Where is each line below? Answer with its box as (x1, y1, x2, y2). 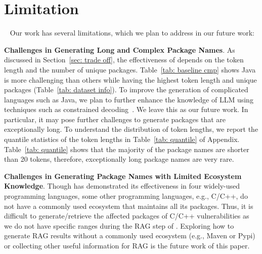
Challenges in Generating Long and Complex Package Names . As (4, 44, 235, 55)
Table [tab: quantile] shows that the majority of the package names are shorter (4, 143, 249, 154)
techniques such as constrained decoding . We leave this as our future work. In (4, 104, 248, 115)
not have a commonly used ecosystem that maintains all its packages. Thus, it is (4, 200, 253, 211)
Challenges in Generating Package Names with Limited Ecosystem (4, 170, 242, 181)
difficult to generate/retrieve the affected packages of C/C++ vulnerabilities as (4, 210, 249, 221)
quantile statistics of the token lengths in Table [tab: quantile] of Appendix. (4, 134, 240, 144)
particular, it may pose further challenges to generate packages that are (4, 114, 226, 124)
